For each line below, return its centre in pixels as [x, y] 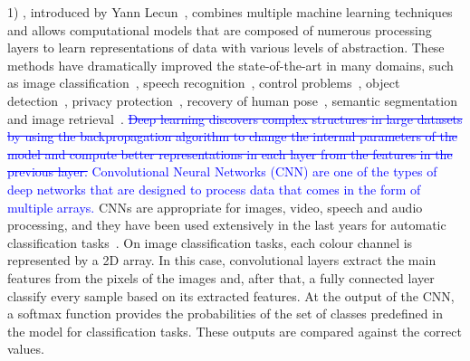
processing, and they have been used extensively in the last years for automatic [227, 225]
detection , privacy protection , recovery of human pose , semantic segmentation [232, 100]
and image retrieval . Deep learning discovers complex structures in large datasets [235, 118]
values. [26, 349]
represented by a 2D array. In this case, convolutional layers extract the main [222, 260]
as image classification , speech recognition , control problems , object [204, 83]
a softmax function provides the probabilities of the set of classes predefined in [225, 313]
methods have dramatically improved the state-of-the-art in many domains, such [230, 65]
